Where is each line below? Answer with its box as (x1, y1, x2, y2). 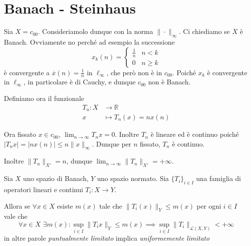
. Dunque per (92, 138, 132, 148)
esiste (57, 200, 73, 211)
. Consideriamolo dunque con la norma (38, 26, 153, 36)
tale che (99, 200, 122, 211)
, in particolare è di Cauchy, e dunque (23, 77, 136, 87)
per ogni (197, 200, 221, 211)
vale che (4, 211, 28, 221)
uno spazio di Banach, (23, 173, 89, 183)
